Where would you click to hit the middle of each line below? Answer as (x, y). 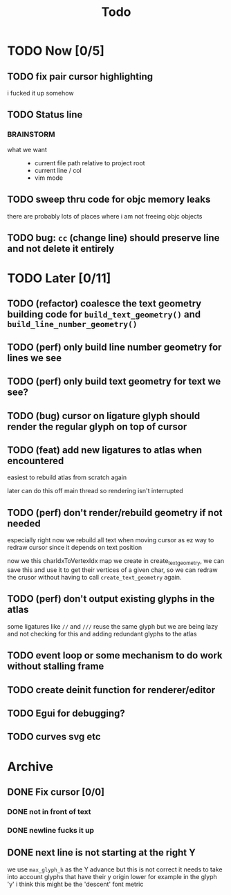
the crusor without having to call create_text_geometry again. (94, 578)
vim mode (49, 178)
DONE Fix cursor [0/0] (56, 792)
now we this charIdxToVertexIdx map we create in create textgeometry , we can (116, 562)
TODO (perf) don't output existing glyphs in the (111, 599)
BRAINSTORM (31, 134)
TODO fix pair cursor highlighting (80, 76)
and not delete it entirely (61, 249)
